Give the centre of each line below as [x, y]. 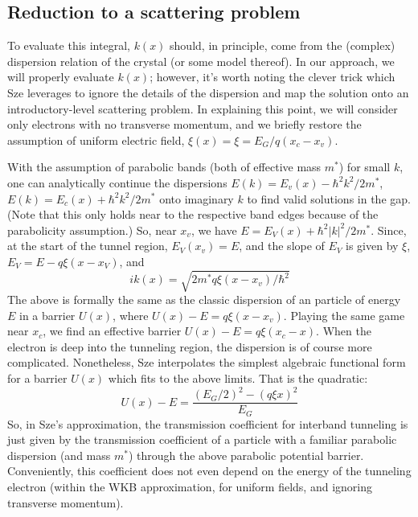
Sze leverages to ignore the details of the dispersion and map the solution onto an [208, 92]
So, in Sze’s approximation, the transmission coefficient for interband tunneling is [208, 423]
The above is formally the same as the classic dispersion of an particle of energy [204, 300]
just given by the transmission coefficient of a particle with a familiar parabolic [202, 439]
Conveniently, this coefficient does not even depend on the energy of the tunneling [209, 471]
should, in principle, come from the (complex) [283, 45]
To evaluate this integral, [69, 45]
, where [131, 315]
